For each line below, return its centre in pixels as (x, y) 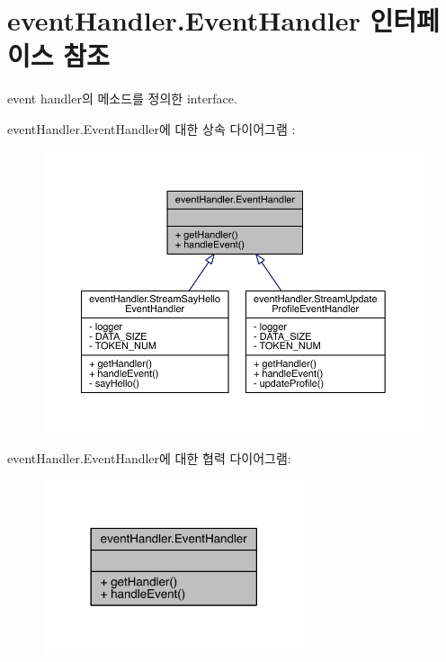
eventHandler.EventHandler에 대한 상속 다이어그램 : (152, 128)
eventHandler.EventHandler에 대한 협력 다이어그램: (149, 457)
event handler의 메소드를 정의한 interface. (122, 98)
